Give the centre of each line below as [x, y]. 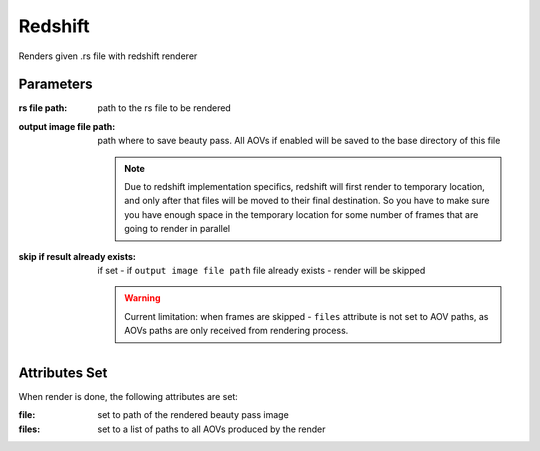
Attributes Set [63, 372]
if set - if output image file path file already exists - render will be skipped [261, 270]
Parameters [55, 84]
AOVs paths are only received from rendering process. [236, 331]
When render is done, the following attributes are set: [128, 397]
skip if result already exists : [77, 256]
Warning [142, 298]
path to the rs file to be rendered [164, 108]
